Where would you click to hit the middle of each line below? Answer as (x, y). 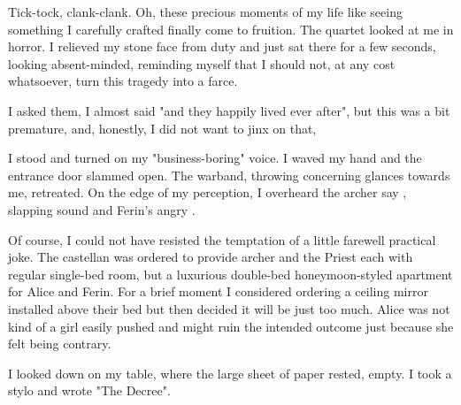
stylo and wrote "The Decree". (89, 390)
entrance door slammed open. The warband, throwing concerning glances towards (229, 175)
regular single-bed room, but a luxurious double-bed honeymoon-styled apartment (230, 274)
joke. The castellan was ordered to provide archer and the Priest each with (211, 257)
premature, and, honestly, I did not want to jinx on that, (162, 128)
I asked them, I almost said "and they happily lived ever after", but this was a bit (229, 110)
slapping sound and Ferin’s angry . (102, 209)
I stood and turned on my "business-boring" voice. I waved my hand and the (215, 158)
